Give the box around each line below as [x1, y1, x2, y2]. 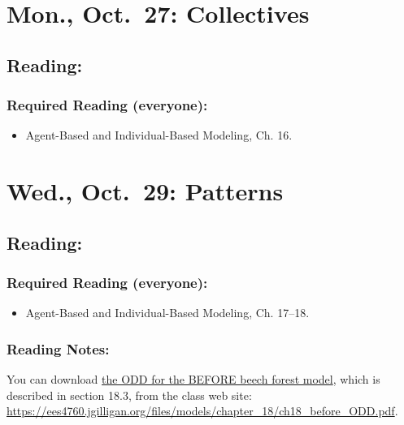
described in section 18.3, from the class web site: [7, 386, 252, 403]
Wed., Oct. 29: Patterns [7, 174, 284, 208]
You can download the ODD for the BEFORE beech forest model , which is [7, 371, 380, 388]
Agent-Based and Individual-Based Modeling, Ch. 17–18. [25, 304, 310, 321]
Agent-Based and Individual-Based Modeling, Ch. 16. [25, 127, 293, 144]
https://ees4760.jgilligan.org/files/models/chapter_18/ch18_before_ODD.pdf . [7, 402, 398, 419]
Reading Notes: [7, 338, 110, 358]
